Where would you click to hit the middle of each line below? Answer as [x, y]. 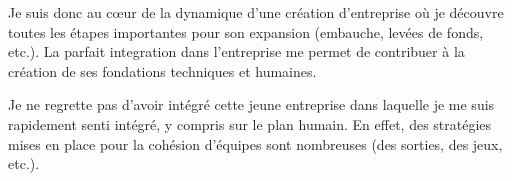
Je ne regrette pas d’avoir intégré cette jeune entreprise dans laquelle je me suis [251, 104]
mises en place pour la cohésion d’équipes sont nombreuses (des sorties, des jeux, [255, 143]
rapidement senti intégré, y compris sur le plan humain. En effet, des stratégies [250, 123]
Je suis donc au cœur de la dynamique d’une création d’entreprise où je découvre [256, 12]
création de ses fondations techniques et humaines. [162, 70]
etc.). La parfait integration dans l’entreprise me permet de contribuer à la [236, 51]
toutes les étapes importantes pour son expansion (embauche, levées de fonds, [246, 31]
